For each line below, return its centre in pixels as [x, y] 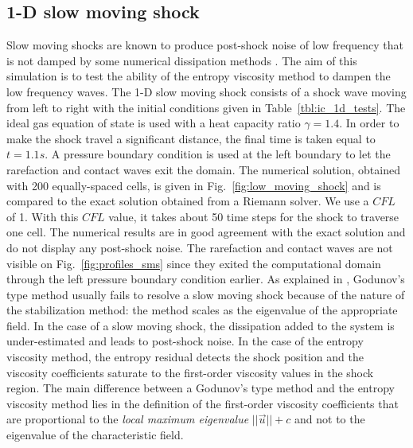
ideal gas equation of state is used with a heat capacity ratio [154, 123]
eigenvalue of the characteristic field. [95, 435]
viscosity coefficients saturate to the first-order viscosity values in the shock [190, 372]
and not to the [330, 419]
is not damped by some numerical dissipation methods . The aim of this [182, 60]
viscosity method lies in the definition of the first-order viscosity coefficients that [203, 403]
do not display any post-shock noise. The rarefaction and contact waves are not [200, 247]
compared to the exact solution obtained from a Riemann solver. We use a [188, 201]
